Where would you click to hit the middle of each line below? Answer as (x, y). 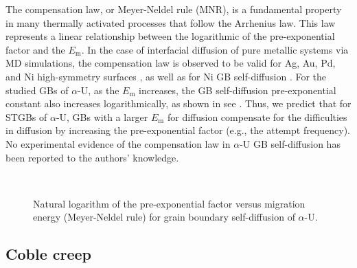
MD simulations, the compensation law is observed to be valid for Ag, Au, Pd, (171, 63)
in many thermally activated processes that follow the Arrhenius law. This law (171, 22)
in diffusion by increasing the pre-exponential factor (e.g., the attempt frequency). (178, 130)
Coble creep (48, 254)
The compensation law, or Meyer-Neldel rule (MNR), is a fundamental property (174, 9)
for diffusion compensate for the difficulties (257, 116)
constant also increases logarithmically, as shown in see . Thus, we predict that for (178, 103)
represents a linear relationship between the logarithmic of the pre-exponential (170, 36)
